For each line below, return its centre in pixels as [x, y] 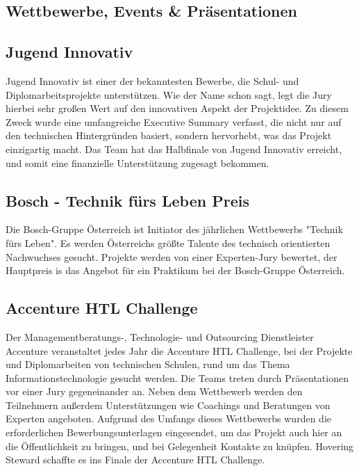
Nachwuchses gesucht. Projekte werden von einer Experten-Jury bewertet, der [172, 256]
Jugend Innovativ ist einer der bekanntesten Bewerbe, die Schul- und [152, 80]
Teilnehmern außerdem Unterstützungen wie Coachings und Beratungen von [168, 405]
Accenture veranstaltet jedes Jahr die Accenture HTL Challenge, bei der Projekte [179, 350]
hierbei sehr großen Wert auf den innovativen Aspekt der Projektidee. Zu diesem [177, 108]
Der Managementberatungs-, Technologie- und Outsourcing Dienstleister [160, 336]
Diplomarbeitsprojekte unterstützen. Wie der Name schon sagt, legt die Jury [169, 94]
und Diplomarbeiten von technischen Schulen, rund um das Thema [148, 364]
